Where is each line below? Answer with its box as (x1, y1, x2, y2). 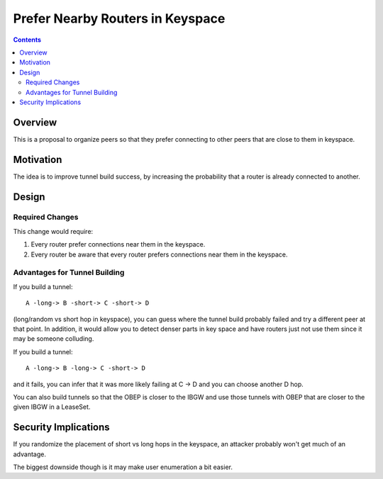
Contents (13, 35, 42, 44)
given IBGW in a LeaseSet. (13, 402, 91, 411)
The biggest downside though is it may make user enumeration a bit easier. (13, 463, 233, 471)
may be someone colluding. (13, 334, 94, 343)
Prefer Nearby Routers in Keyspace (13, 11, 226, 26)
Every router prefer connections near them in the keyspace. (30, 240, 206, 249)
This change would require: (13, 227, 94, 235)
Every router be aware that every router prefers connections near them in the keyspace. (30, 250, 288, 259)
